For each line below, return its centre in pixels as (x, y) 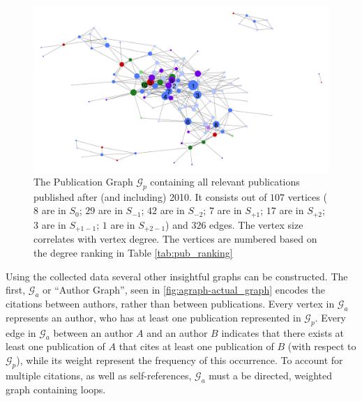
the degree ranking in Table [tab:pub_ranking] (133, 252)
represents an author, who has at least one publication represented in (153, 317)
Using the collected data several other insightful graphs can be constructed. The (177, 276)
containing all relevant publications (225, 182)
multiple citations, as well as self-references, (99, 375)
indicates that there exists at (283, 332)
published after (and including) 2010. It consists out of (150, 196)
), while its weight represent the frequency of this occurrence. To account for (180, 360)
